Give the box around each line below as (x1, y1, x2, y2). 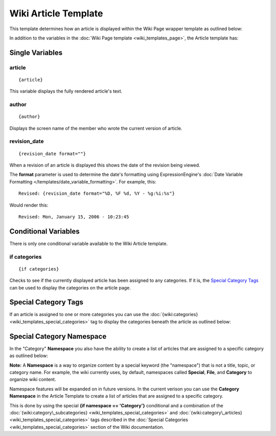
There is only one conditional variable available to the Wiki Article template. (9, 240, 168, 246)
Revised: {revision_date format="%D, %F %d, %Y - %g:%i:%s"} (18, 191, 175, 197)
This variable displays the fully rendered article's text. (9, 88, 123, 94)
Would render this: (9, 202, 49, 208)
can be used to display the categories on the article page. (9, 284, 131, 290)
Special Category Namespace (9, 332, 107, 341)
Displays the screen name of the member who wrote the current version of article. (9, 125, 182, 131)
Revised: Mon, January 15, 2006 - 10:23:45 (18, 214, 129, 220)
